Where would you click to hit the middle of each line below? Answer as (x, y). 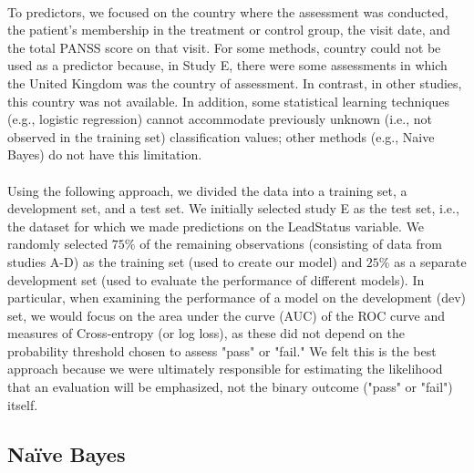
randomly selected (58, 244)
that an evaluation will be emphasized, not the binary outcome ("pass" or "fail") (230, 387)
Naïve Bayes (67, 453)
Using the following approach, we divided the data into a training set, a (207, 190)
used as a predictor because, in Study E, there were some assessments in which (227, 65)
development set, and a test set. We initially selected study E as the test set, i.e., (233, 208)
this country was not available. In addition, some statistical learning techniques (229, 101)
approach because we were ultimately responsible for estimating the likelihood (225, 369)
